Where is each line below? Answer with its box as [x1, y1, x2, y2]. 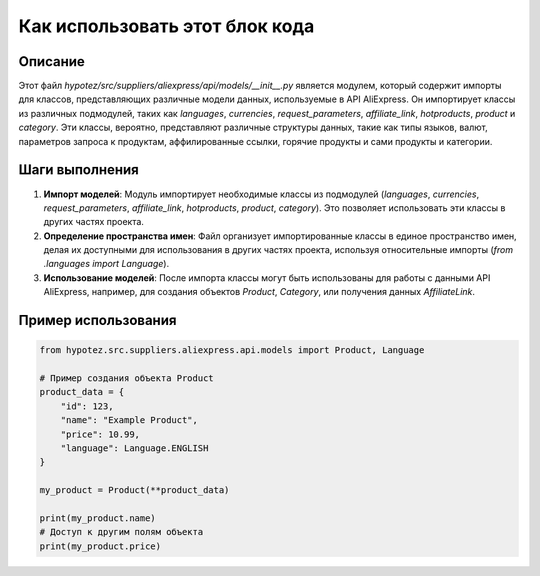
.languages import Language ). [43, 258, 170, 270]
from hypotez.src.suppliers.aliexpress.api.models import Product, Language [39, 345, 425, 356]
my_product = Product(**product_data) [39, 485, 230, 496]
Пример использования [18, 312, 177, 329]
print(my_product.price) [39, 540, 162, 552]
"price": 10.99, [60, 428, 140, 440]
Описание [18, 53, 85, 70]
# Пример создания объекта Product [39, 373, 214, 384]
